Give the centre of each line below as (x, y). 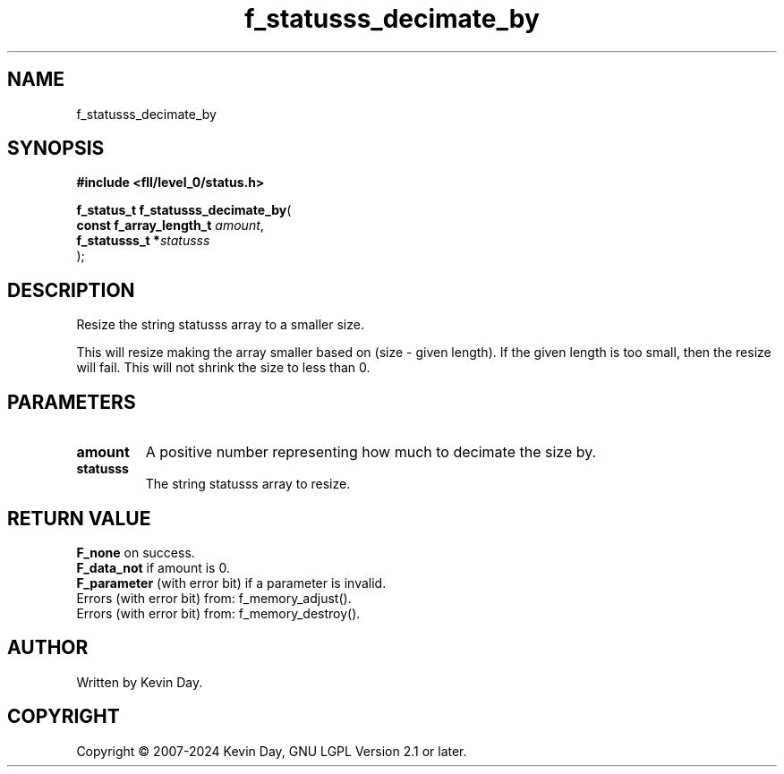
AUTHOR (48, 648)
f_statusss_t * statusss (143, 241)
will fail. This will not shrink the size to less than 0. (223, 368)
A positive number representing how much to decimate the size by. (371, 452)
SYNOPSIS (56, 149)
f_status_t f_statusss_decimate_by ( (184, 210)
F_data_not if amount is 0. (153, 567)
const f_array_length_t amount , (170, 225)
